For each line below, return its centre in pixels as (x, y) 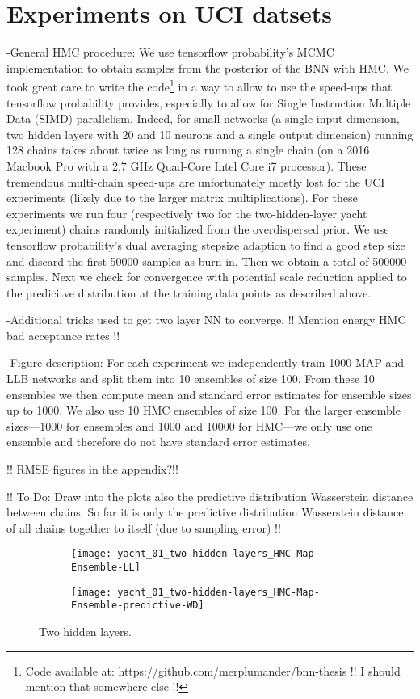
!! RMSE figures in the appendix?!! (92, 469)
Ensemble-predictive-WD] (138, 606)
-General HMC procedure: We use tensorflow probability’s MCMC (170, 52)
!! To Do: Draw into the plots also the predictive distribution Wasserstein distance (210, 496)
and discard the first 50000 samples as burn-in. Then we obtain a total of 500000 (207, 261)
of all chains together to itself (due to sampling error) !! (144, 527)
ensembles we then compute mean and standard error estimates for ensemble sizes (209, 394)
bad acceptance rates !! (63, 335)
